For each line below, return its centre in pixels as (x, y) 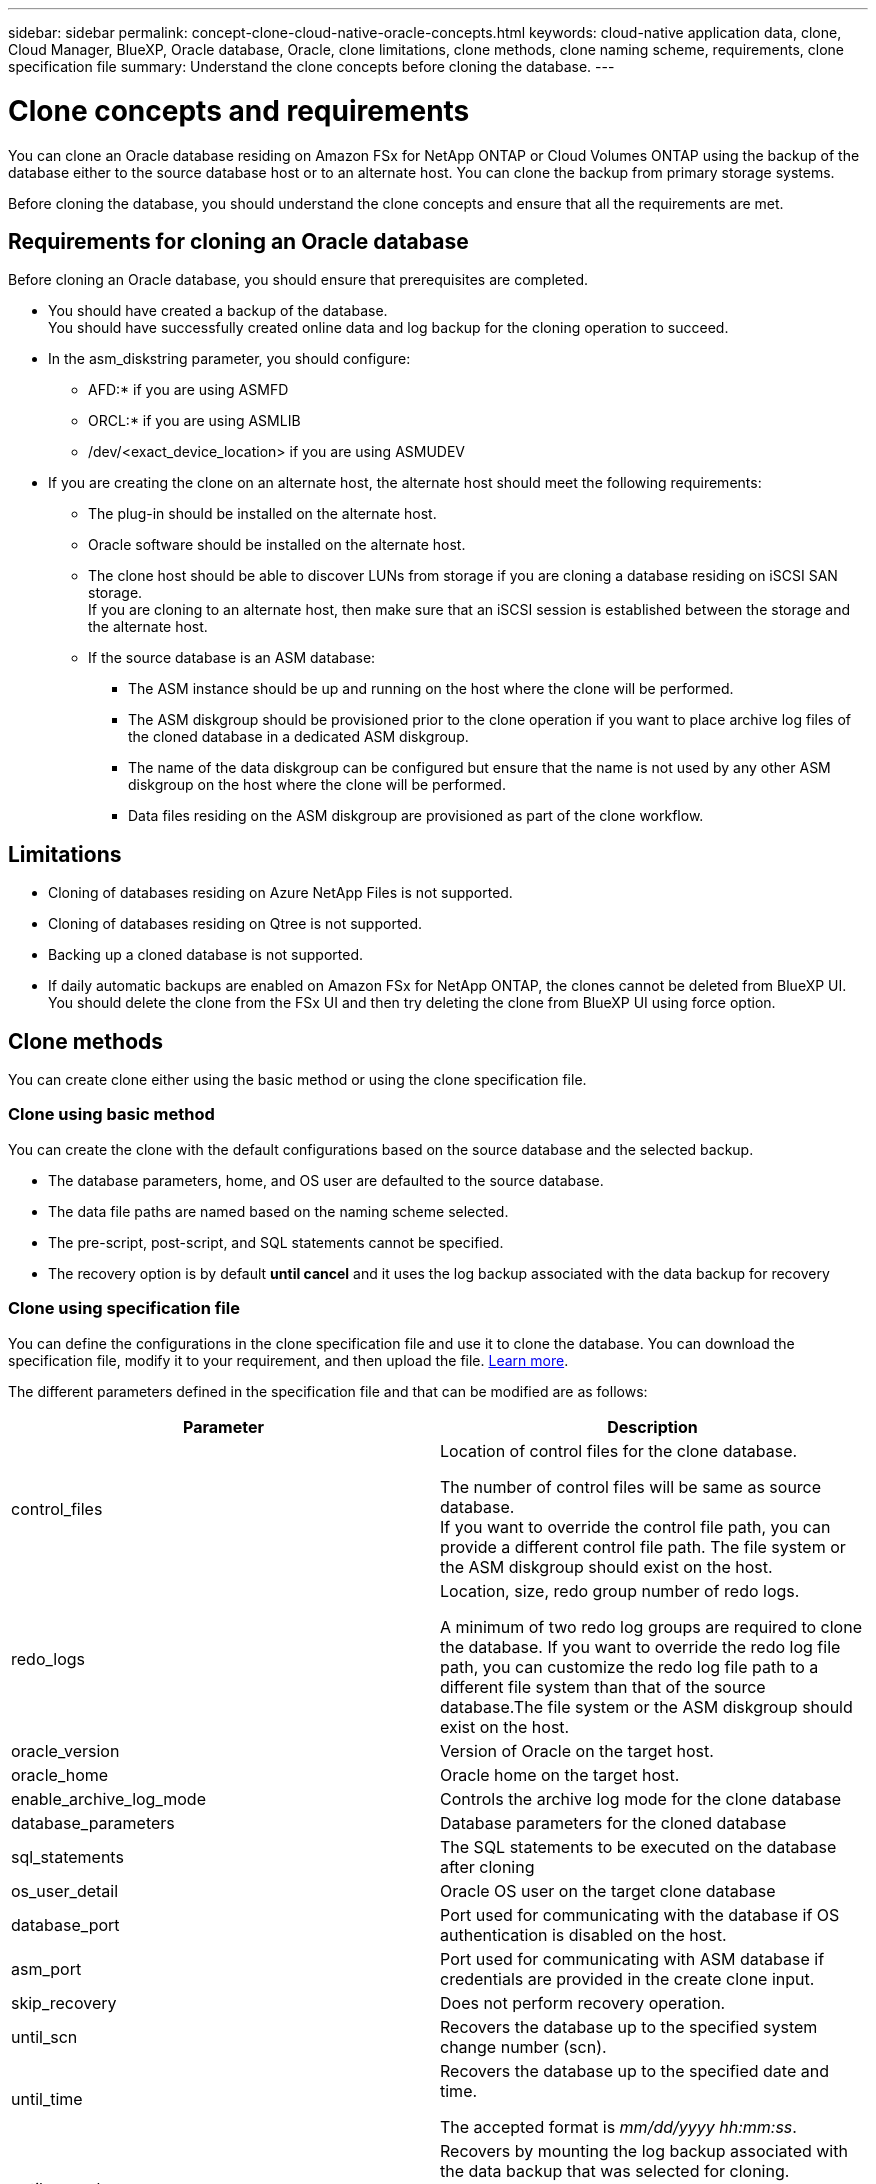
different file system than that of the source (603, 1686)
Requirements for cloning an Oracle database (238, 241)
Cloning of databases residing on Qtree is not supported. (235, 924)
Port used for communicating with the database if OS (640, 1914)
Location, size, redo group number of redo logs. (620, 1590)
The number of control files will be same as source (631, 1486)
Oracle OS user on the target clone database (608, 1890)
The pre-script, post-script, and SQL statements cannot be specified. (276, 1242)
